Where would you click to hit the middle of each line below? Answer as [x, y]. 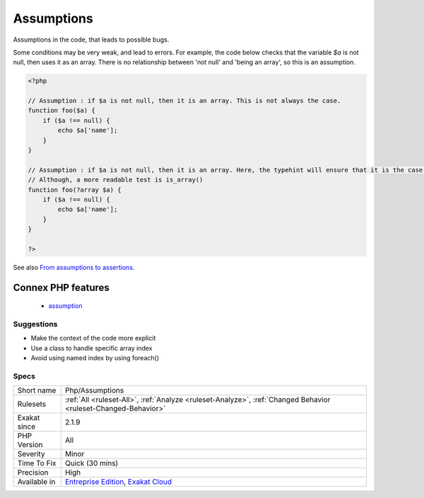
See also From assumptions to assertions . [74, 267]
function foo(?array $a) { [75, 190]
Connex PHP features [61, 287]
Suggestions [35, 324]
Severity [31, 454]
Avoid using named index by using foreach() [95, 358]
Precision [33, 473]
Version [30, 445]
